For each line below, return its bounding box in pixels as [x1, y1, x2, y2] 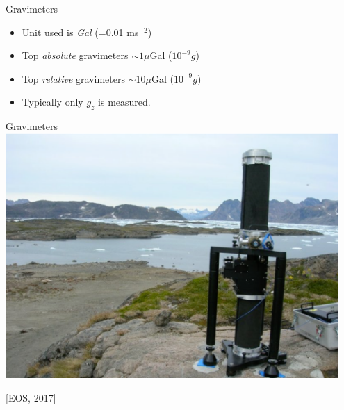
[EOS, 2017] [6, 390, 56, 404]
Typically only [22, 95, 83, 109]
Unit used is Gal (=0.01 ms [22, 24, 139, 39]
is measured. [98, 95, 151, 109]
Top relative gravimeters [22, 71, 125, 85]
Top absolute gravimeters [22, 48, 129, 63]
